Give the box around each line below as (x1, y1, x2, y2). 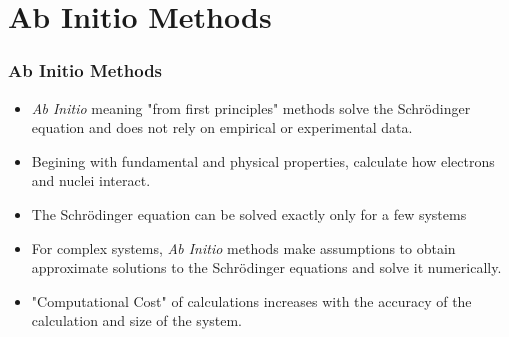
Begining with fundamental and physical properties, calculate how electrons (31, 150, 495, 171)
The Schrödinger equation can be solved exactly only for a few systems (31, 203, 467, 224)
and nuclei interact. (31, 170, 151, 191)
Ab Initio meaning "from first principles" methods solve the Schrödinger (31, 97, 471, 118)
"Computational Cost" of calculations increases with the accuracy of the (31, 290, 472, 311)
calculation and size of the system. (31, 310, 243, 331)
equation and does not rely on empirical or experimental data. (31, 117, 413, 138)
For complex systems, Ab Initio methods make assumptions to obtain (31, 237, 456, 258)
